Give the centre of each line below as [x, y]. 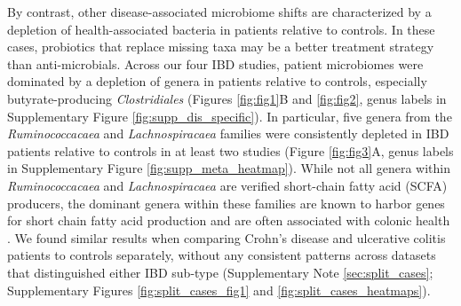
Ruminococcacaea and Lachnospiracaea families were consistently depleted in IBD [228, 133]
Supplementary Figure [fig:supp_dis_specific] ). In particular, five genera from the [230, 116]
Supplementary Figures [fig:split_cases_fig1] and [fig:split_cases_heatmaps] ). [219, 290]
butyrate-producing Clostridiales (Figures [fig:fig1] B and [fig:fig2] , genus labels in [227, 98]
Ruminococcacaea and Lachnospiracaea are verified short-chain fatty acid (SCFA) [227, 185]
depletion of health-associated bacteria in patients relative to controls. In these [221, 29]
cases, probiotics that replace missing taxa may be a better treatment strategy [221, 47]
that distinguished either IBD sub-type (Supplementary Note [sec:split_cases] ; [220, 272]
